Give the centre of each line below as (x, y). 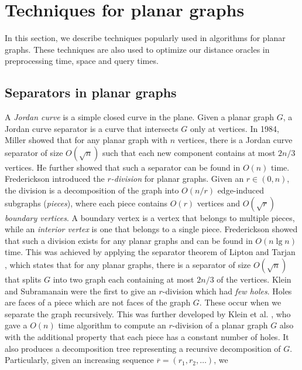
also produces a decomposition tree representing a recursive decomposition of (143, 348)
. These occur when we (240, 302)
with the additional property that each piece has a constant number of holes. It (147, 337)
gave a (16, 325)
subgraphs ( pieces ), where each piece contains (86, 203)
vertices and (219, 203)
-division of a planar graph (220, 325)
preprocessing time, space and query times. (82, 61)
